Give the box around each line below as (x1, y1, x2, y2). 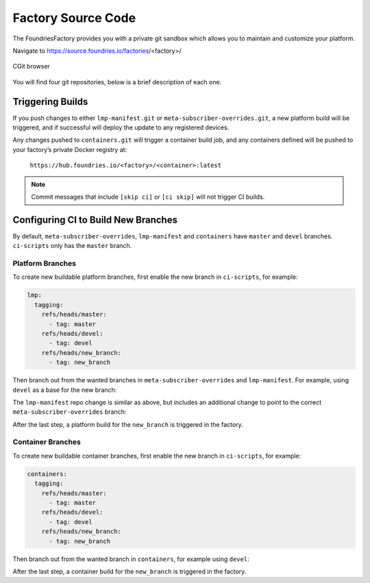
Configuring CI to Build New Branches (12, 214, 178, 225)
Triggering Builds (12, 96, 88, 108)
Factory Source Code (12, 10, 136, 25)
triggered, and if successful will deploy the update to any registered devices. (12, 123, 230, 132)
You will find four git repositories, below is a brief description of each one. (12, 77, 222, 86)
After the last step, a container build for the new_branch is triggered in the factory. (12, 567, 247, 575)
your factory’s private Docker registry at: (12, 145, 127, 153)
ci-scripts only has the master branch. (12, 242, 132, 250)
